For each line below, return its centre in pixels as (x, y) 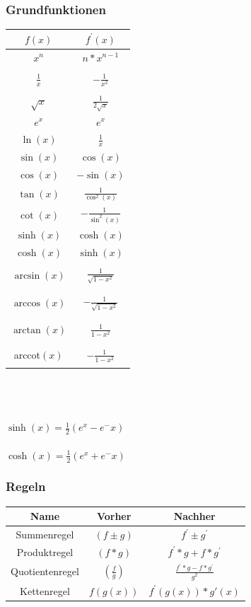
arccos (27, 304)
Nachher (194, 516)
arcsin (27, 276)
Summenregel (45, 534)
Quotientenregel (45, 571)
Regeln (26, 486)
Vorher (114, 516)
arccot (27, 354)
